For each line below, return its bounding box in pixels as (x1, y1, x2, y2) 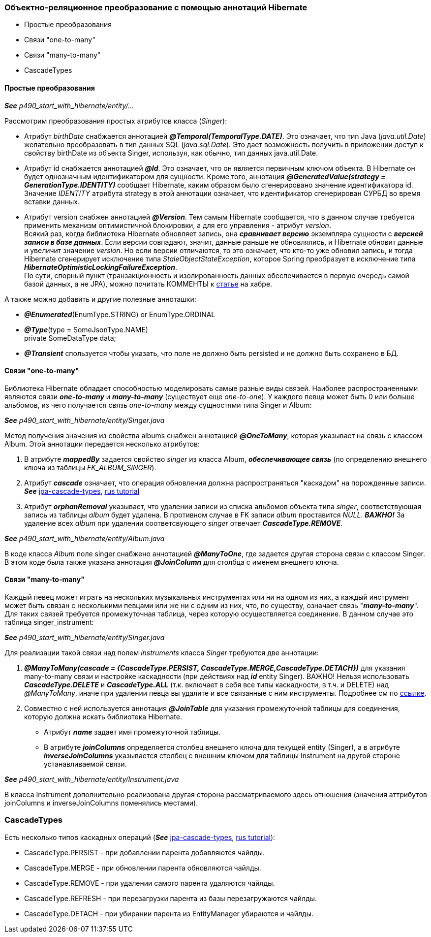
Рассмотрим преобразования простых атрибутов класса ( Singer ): (4, 116, 227, 125)
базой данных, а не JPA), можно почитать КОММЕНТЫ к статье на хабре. (24, 279, 273, 288)
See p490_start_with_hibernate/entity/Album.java (4, 534, 165, 543)
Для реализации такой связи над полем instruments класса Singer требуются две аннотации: (4, 648, 319, 657)
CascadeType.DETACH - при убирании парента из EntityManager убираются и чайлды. (24, 909, 313, 918)
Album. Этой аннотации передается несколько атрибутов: (4, 439, 200, 448)
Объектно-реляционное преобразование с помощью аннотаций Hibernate (4, 2, 308, 12)
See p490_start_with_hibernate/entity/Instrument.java (4, 775, 179, 784)
